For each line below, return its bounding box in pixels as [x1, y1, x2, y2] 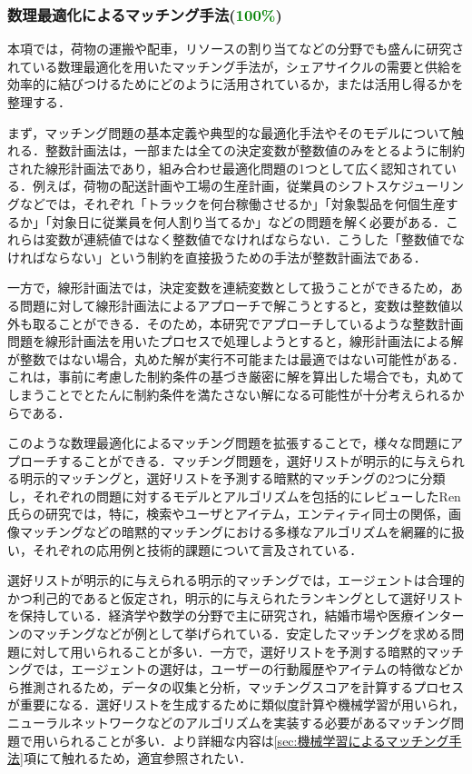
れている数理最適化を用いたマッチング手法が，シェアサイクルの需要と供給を [7, 56, 464, 75]
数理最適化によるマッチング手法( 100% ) [7, 3, 282, 25]
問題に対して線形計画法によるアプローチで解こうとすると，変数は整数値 [19, 295, 451, 314]
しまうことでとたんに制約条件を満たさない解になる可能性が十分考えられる [7, 384, 452, 403]
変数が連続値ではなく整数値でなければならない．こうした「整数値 [44, 230, 439, 249]
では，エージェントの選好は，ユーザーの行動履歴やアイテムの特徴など [32, 660, 451, 679]
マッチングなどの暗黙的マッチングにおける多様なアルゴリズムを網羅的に [19, 522, 452, 541]
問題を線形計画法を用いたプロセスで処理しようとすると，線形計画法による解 [7, 332, 464, 351]
